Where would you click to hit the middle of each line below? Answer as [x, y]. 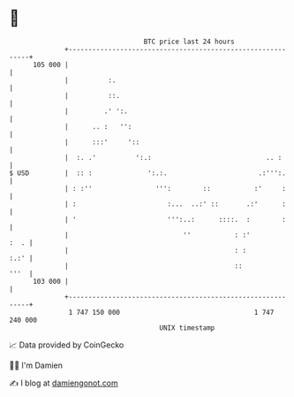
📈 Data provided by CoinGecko [67, 345]
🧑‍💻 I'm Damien [36, 365]
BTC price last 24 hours [189, 42]
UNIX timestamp [187, 328]
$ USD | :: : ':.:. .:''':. [148, 173]
